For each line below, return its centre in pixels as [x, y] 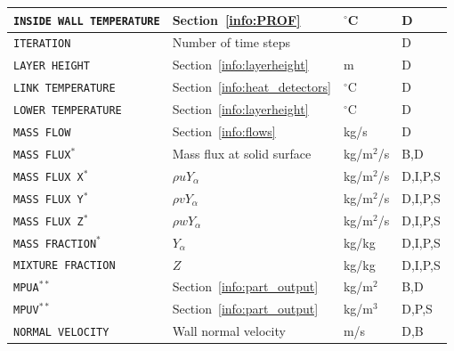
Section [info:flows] [224, 131]
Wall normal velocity [229, 331]
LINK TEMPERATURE [65, 89]
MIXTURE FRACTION [65, 266]
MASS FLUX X [49, 177]
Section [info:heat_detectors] [251, 87]
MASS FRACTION [55, 244]
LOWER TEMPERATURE [68, 111]
